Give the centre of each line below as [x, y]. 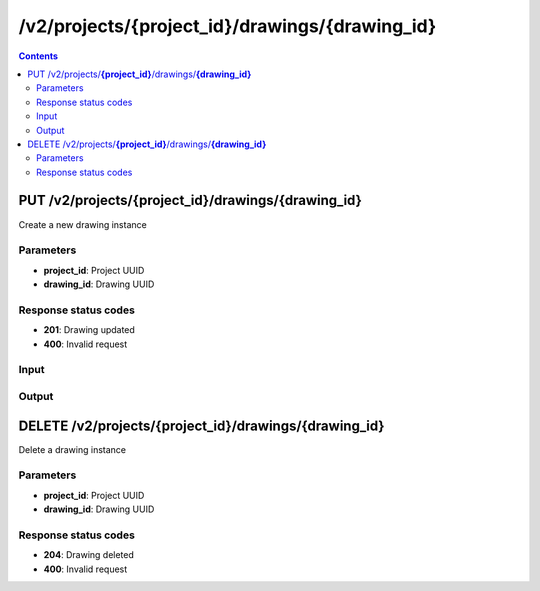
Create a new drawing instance [82, 224]
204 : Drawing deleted [89, 555]
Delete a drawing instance [72, 449]
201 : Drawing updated [89, 330]
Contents [38, 56]
